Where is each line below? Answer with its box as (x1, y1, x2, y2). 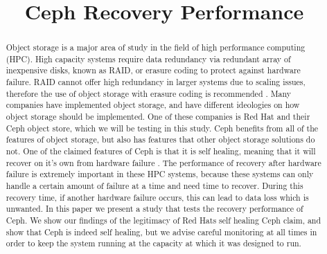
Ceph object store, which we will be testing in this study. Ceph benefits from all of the (6, 122, 319, 134)
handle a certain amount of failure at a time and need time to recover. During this (6, 180, 303, 192)
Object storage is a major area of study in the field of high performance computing (6, 42, 306, 53)
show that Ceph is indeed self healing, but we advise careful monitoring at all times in (6, 226, 317, 237)
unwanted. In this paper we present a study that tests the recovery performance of (6, 203, 303, 215)
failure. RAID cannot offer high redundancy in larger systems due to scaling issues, (6, 76, 306, 88)
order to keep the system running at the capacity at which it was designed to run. (6, 237, 301, 249)
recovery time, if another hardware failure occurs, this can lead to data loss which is (6, 191, 309, 203)
